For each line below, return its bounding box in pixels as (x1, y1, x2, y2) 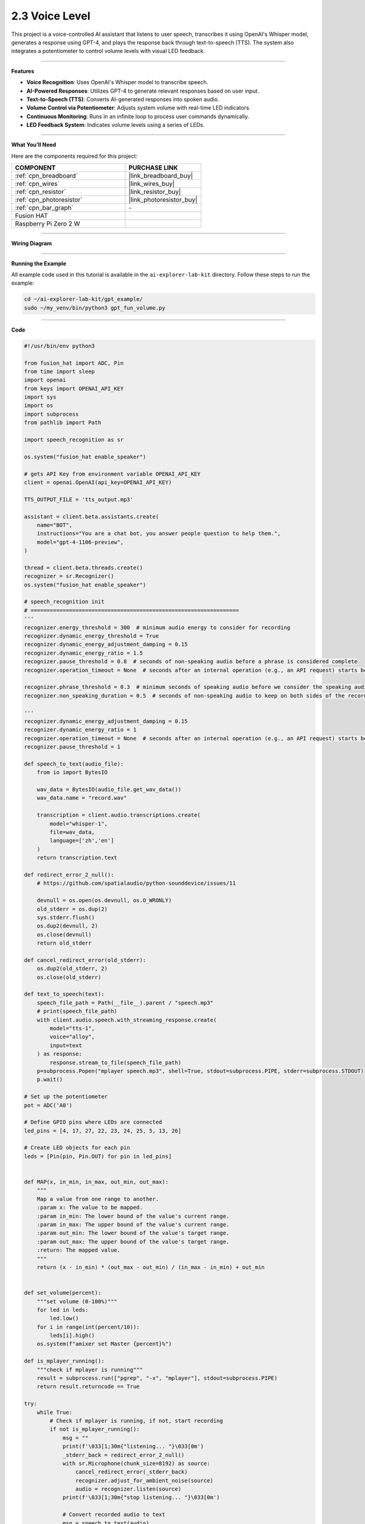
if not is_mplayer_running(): (49, 1426, 140, 1433)
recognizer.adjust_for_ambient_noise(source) (75, 1477, 214, 1484)
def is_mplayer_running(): (24, 1358, 105, 1365)
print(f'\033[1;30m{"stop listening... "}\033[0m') (62, 1494, 220, 1501)
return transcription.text (36, 854, 118, 861)
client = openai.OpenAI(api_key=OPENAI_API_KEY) (24, 479, 172, 486)
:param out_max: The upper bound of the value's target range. (36, 1238, 230, 1245)
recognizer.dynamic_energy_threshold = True (24, 633, 159, 639)
